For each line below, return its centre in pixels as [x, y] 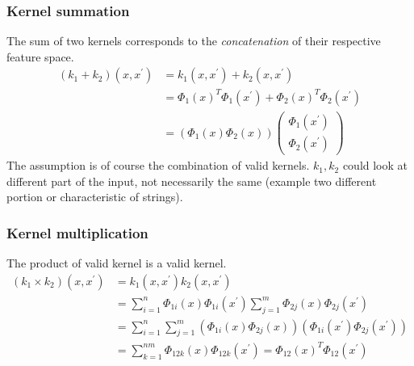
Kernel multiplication [77, 232]
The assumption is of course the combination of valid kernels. [158, 165]
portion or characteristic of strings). [95, 197]
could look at [375, 165]
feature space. [40, 56]
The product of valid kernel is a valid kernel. [117, 263]
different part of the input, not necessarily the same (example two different [192, 181]
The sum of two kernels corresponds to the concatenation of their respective [194, 41]
